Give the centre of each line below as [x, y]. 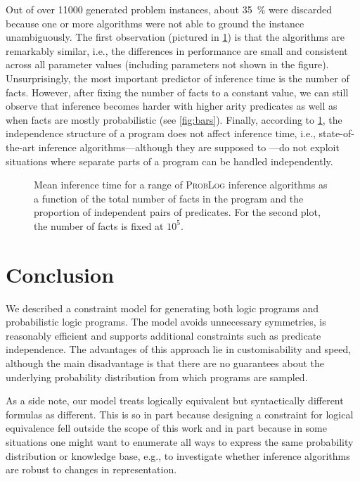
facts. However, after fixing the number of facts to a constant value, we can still [177, 92]
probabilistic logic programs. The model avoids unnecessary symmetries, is [166, 322]
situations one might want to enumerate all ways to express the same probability [180, 441]
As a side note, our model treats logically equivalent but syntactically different [175, 400]
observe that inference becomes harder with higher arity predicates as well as [172, 106]
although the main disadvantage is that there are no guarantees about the [165, 363]
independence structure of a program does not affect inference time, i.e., [161, 133]
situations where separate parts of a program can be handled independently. [169, 161]
